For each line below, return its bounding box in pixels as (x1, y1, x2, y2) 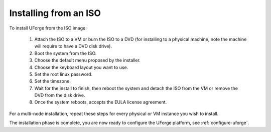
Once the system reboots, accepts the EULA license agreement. (34, 99, 167, 105)
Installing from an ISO (9, 7, 101, 18)
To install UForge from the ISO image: (9, 25, 87, 31)
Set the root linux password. (34, 71, 93, 77)
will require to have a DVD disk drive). (34, 43, 112, 49)
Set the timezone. (34, 78, 71, 84)
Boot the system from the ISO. (34, 50, 97, 56)
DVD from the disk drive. (34, 92, 85, 98)
